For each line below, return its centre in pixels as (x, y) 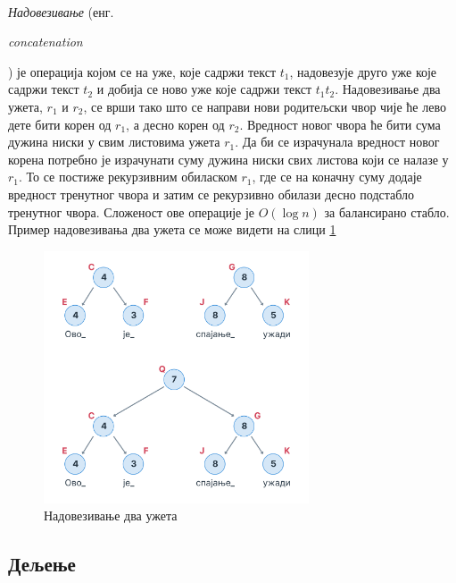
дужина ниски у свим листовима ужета (114, 142)
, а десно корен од (175, 124)
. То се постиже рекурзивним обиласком (128, 177)
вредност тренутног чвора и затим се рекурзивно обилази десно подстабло (211, 194)
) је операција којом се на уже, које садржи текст (142, 71)
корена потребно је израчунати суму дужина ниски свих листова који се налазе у (228, 159)
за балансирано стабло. (387, 211)
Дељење (42, 564)
